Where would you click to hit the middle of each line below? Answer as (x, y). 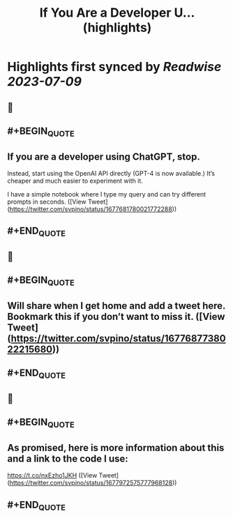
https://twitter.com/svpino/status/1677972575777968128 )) (93, 483)
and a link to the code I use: (68, 458)
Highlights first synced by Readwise (114, 67)
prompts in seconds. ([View (47, 201)
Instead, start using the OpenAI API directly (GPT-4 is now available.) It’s (111, 173)
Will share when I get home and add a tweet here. (116, 306)
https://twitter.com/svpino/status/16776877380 (118, 338)
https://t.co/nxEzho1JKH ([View (52, 475)
